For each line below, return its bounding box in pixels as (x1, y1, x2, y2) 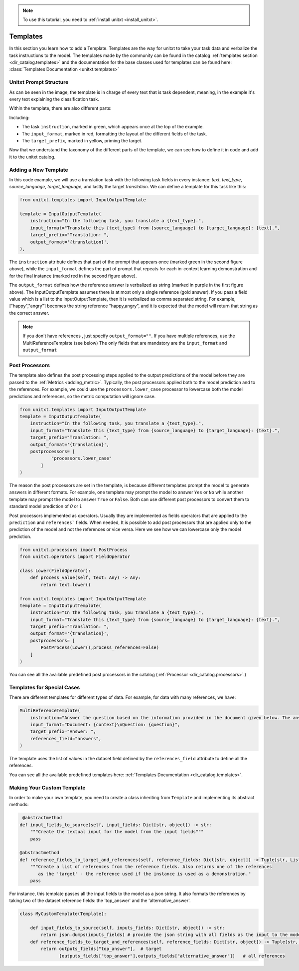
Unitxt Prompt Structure (9, 79, 69, 86)
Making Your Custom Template (9, 784, 86, 791)
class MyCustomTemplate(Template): (19, 911, 107, 917)
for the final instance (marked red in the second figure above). (9, 273, 137, 279)
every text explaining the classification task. (9, 96, 99, 102)
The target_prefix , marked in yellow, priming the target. (21, 137, 143, 143)
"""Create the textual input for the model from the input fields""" (30, 829, 204, 835)
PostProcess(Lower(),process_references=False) (40, 645, 159, 650)
